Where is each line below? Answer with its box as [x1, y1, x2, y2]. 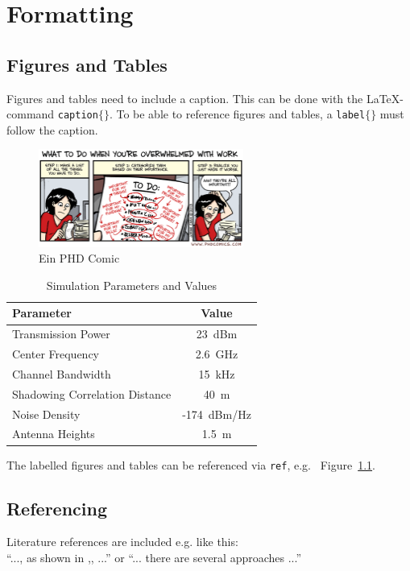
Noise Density [12, 405, 81, 422]
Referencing [6, 495, 107, 520]
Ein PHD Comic [39, 250, 120, 267]
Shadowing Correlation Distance [12, 385, 172, 402]
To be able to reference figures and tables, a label [116, 106, 366, 122]
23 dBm [196, 325, 238, 342]
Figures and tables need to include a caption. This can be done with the [6, 89, 363, 106]
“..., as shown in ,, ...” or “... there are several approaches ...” [6, 549, 302, 566]
